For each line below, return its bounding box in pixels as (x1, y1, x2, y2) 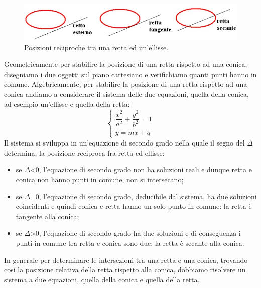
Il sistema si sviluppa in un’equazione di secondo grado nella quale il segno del (4, 137, 245, 148)
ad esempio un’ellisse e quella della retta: (4, 98, 130, 109)
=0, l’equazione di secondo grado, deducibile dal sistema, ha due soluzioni (30, 191, 257, 201)
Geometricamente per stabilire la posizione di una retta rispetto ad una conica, (4, 59, 247, 69)
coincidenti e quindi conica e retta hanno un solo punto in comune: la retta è (16, 201, 252, 211)
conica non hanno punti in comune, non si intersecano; (16, 174, 184, 184)
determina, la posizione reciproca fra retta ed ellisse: (4, 147, 165, 158)
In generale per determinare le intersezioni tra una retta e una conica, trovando (4, 254, 248, 265)
